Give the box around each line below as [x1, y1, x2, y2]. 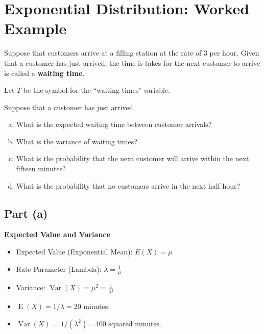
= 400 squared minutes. [87, 318, 162, 328]
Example [4, 18, 67, 39]
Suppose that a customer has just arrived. [4, 101, 135, 112]
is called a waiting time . [4, 67, 85, 78]
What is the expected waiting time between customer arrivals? [16, 119, 212, 130]
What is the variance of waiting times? [16, 136, 137, 146]
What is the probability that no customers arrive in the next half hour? [16, 180, 241, 191]
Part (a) [4, 205, 48, 221]
